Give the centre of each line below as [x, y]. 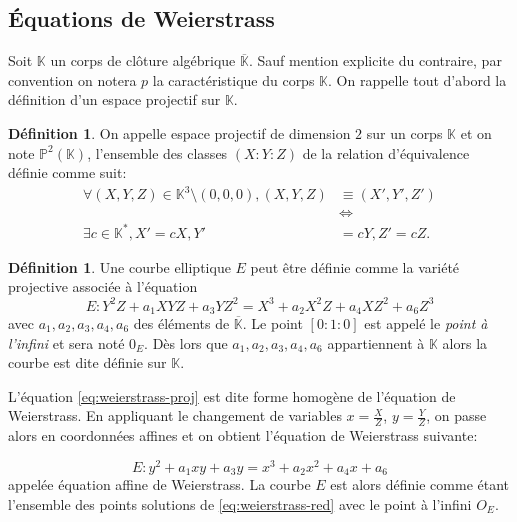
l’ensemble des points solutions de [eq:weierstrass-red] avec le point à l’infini [240, 503]
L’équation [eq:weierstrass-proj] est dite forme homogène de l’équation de [232, 395]
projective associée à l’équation [103, 286]
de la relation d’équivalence [386, 152]
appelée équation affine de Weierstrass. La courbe [159, 484]
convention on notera [72, 79]
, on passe [456, 415]
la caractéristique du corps [233, 79]
